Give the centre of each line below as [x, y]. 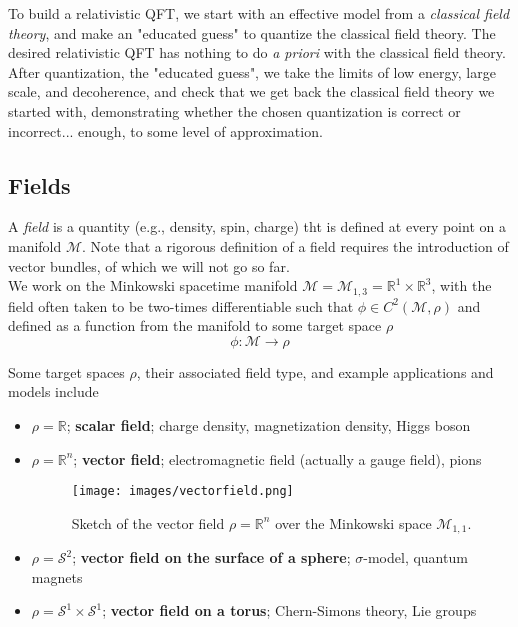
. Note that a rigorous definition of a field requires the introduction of [295, 245]
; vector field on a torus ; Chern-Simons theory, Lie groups [289, 610]
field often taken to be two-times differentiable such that [181, 305]
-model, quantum [415, 557]
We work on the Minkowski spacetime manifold [153, 285]
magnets [57, 576]
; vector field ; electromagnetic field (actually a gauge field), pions [277, 458]
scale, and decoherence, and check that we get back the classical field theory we [251, 91]
